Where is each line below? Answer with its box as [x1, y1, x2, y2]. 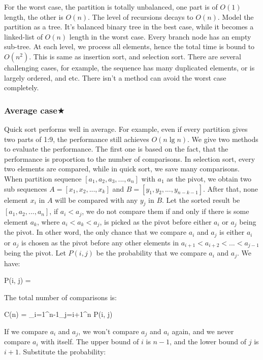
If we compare [4, 326, 48, 336]
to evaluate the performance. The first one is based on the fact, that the [4, 143, 228, 154]
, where [37, 216, 60, 227]
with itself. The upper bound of [41, 336, 139, 347]
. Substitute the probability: [18, 346, 106, 357]
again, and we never [172, 326, 234, 336]
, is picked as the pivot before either [100, 216, 212, 227]
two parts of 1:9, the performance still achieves [4, 133, 149, 144]
